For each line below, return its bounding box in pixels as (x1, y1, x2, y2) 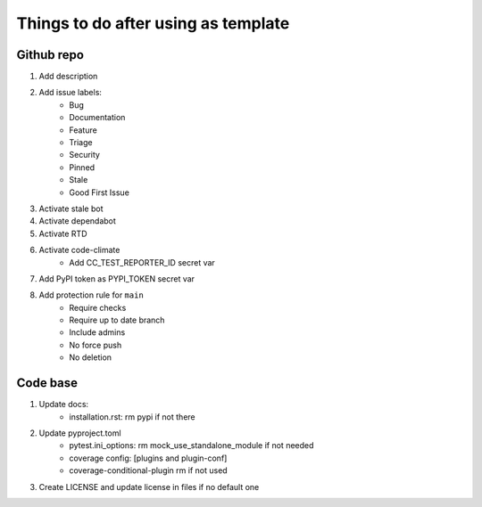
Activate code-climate (38, 245, 120, 256)
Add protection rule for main (38, 290, 145, 300)
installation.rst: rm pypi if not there (69, 411, 195, 422)
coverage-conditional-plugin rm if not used (69, 465, 228, 476)
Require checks (69, 302, 127, 313)
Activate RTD (38, 228, 87, 239)
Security (69, 150, 100, 160)
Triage (69, 137, 93, 148)
